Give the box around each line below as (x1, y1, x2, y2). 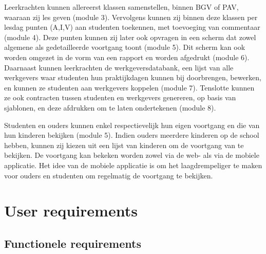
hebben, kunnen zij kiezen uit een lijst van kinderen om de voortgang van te (4, 139, 244, 150)
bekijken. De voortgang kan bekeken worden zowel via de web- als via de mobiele (4, 150, 259, 160)
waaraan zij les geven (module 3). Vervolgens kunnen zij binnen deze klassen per (4, 11, 258, 22)
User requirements (4, 200, 138, 221)
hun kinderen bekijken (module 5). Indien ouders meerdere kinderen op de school (4, 130, 259, 140)
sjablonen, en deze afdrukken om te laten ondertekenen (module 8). (4, 102, 216, 113)
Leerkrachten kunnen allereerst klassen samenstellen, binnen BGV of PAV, (4, 2, 239, 12)
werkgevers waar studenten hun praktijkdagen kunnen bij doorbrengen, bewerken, (4, 72, 261, 83)
